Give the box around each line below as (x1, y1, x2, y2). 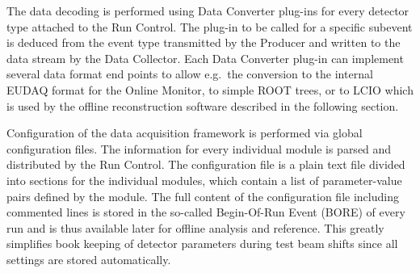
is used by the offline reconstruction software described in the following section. (6, 97, 399, 114)
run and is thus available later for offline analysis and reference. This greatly (6, 219, 384, 236)
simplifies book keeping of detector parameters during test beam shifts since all (6, 235, 398, 252)
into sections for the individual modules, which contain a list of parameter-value (6, 171, 402, 188)
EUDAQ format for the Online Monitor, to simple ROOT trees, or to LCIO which (6, 81, 414, 98)
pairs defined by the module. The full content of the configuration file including (6, 187, 399, 204)
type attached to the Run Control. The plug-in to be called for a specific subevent (6, 18, 413, 35)
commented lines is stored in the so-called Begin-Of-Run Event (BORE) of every (6, 204, 405, 220)
